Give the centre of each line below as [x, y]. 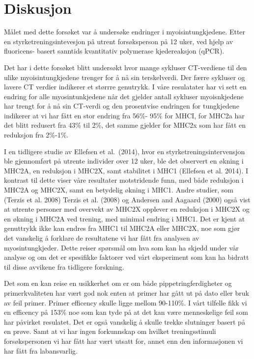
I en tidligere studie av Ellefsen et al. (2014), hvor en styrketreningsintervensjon [125, 151]
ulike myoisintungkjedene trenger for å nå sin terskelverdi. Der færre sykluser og [125, 77]
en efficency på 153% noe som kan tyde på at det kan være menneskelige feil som [126, 312]
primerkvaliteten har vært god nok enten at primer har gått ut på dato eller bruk [127, 292]
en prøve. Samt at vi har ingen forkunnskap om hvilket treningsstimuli [110, 331]
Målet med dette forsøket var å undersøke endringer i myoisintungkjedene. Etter [125, 32]
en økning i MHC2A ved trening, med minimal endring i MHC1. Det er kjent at [125, 218]
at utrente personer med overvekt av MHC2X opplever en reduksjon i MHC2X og [127, 209]
